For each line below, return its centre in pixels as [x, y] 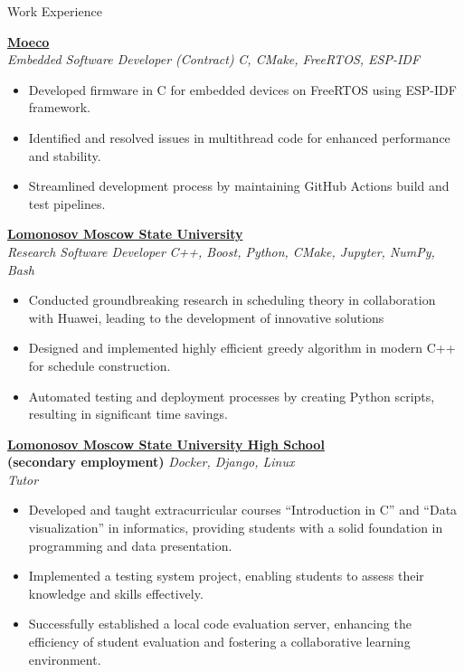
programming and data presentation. [130, 545]
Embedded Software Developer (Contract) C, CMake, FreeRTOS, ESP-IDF [214, 59]
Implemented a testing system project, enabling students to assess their [226, 576]
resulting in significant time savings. [128, 414]
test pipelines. [67, 203]
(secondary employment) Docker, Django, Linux [151, 462]
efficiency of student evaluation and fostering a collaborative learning [219, 642]
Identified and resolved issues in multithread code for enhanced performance [239, 137]
